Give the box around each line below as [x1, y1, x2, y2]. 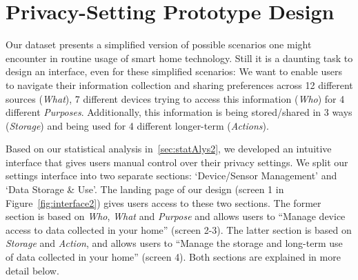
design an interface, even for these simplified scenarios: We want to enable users [6, 64, 342, 79]
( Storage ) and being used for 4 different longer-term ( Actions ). [6, 118, 269, 132]
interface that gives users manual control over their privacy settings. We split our [6, 154, 348, 169]
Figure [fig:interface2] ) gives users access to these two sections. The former [6, 195, 321, 210]
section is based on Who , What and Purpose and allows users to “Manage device [6, 209, 346, 223]
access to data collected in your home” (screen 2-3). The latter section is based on [6, 222, 352, 237]
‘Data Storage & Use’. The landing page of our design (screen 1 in [6, 182, 284, 197]
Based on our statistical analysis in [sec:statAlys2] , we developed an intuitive [6, 141, 332, 156]
